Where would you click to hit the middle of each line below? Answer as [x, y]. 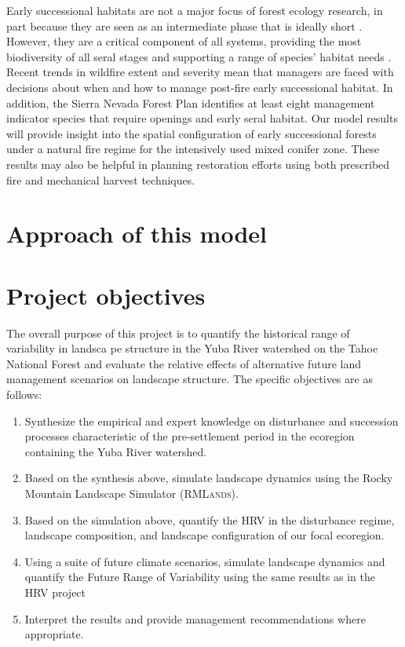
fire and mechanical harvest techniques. [101, 179]
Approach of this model [137, 234]
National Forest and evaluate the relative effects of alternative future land [184, 363]
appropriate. [54, 634]
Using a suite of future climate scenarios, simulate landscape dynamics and [205, 561]
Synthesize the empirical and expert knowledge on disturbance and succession [212, 420]
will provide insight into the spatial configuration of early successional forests [192, 133]
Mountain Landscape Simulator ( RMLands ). [131, 493]
